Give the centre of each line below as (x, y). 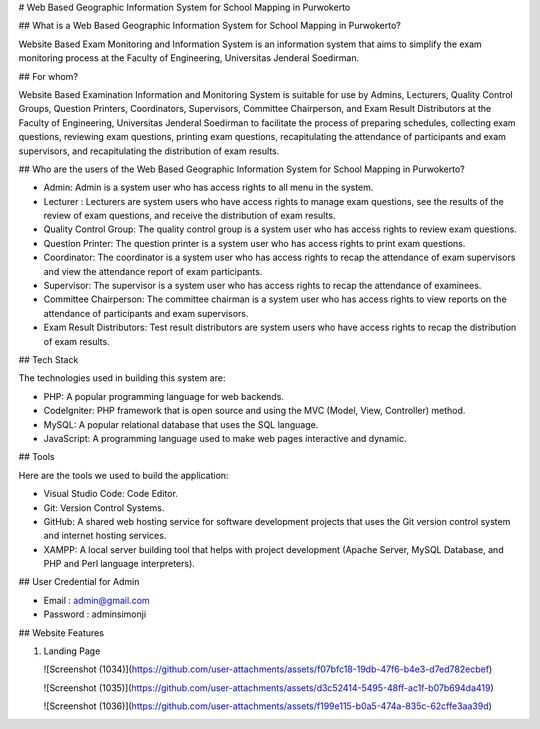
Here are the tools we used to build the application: (123, 475)
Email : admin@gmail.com (96, 600)
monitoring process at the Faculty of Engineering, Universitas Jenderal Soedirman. (189, 58)
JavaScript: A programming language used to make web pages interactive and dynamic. (225, 438)
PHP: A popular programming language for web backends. (164, 396)
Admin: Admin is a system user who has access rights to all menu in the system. (208, 187)
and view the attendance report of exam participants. (153, 271)
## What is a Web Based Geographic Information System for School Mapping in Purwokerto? (210, 26)
